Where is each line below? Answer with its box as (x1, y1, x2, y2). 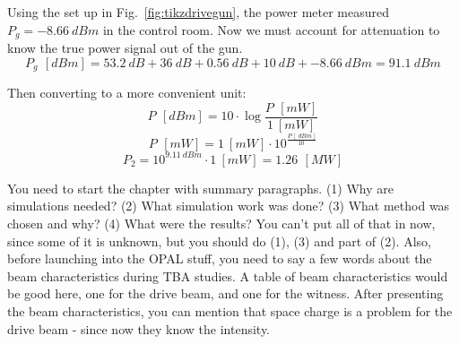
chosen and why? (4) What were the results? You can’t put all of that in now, (7, 213, 436, 232)
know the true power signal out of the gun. (7, 39, 243, 57)
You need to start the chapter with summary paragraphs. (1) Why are (7, 178, 394, 197)
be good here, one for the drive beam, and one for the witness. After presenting (7, 284, 444, 303)
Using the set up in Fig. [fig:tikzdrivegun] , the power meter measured (7, 3, 390, 21)
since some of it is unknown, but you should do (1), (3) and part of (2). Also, (7, 231, 431, 250)
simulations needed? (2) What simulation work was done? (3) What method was (7, 196, 450, 215)
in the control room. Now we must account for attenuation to (102, 20, 440, 39)
